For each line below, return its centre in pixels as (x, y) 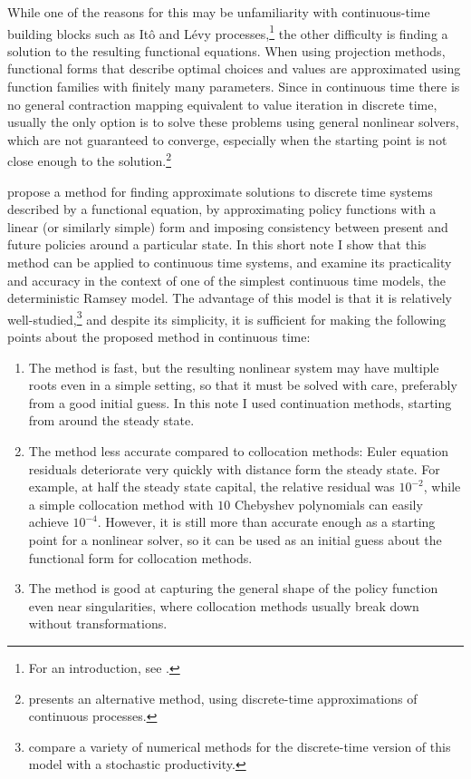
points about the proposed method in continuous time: (159, 337)
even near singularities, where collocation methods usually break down (224, 605)
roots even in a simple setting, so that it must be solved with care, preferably (243, 385)
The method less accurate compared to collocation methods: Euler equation (239, 451)
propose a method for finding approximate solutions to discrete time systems (220, 191)
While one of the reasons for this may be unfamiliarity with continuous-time (219, 12)
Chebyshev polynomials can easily (328, 504)
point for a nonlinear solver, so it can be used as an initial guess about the (235, 540)
